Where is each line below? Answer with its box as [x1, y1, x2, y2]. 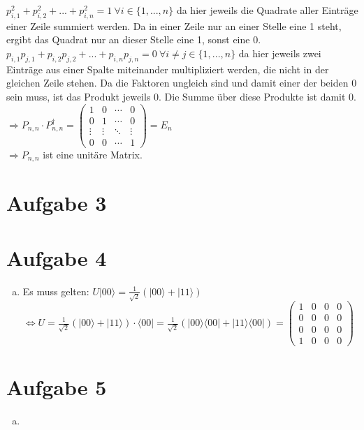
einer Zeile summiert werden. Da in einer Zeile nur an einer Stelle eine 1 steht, [6, 18, 342, 33]
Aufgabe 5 [6, 372, 107, 401]
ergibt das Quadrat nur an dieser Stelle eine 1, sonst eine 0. [6, 32, 261, 47]
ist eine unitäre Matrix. [43, 147, 143, 161]
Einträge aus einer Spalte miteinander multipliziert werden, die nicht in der [6, 61, 329, 76]
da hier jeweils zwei [238, 45, 321, 60]
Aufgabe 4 [6, 243, 107, 272]
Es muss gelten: [22, 283, 89, 298]
